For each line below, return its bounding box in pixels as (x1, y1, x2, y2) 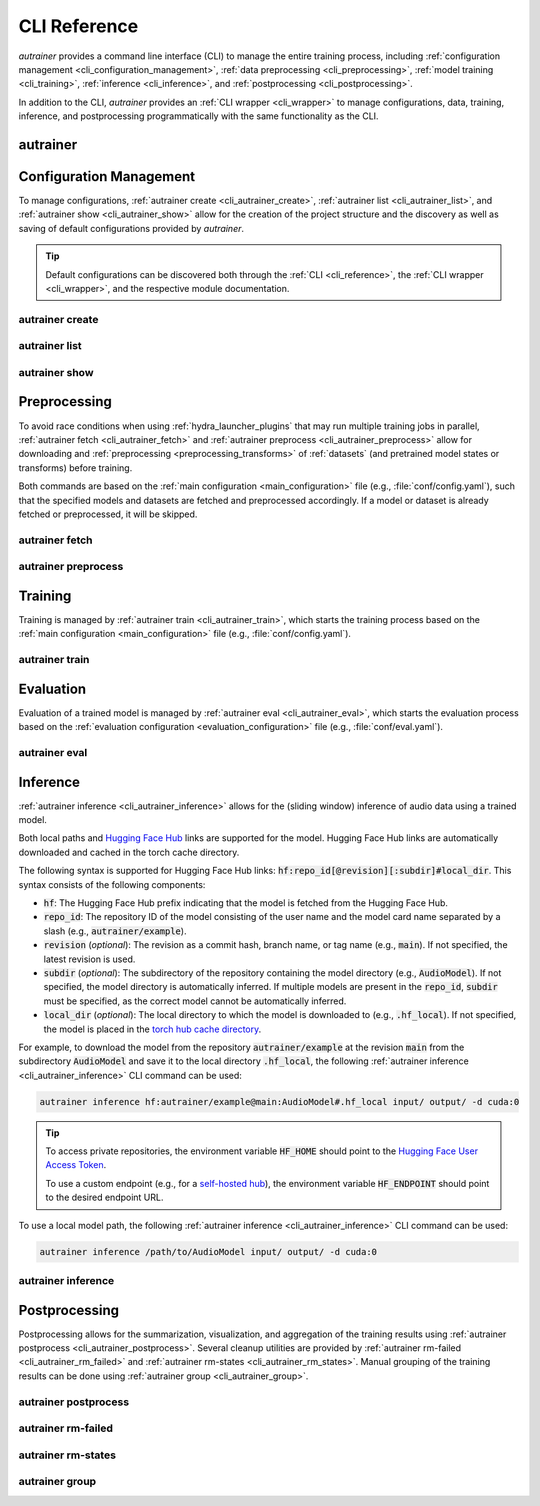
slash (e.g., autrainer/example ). (43, 925, 187, 937)
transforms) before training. (18, 461, 133, 474)
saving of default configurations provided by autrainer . (18, 222, 245, 234)
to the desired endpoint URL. (45, 1191, 164, 1204)
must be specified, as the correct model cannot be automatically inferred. (43, 995, 347, 1007)
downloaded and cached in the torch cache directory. (18, 846, 240, 858)
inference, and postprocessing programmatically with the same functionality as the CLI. (18, 110, 379, 122)
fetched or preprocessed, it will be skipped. (18, 508, 198, 520)
